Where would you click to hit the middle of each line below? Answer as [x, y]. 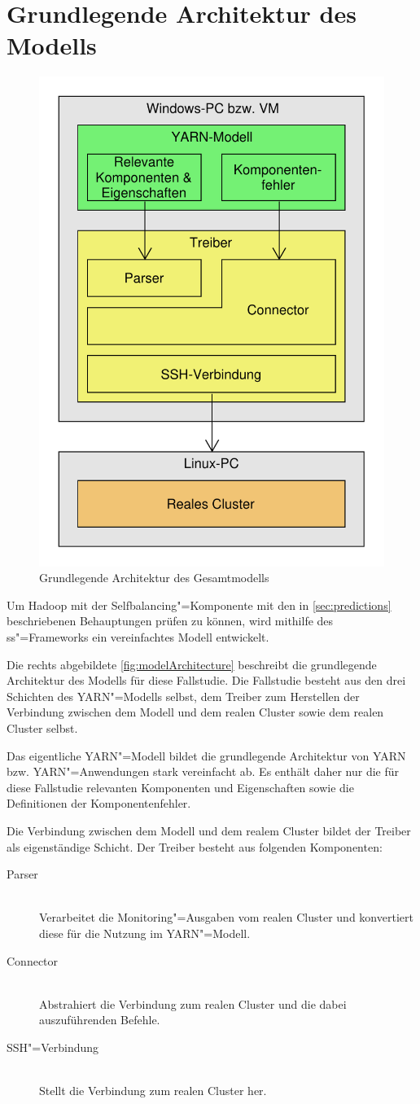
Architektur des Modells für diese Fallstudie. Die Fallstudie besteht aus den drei [206, 680]
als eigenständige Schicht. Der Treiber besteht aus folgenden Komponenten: [195, 846]
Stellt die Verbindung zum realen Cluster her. [153, 1091]
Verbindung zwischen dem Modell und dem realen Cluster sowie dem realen [195, 712]
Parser [22, 874]
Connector [33, 960]
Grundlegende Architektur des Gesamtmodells [154, 578]
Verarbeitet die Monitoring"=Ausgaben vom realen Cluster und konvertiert [226, 917]
